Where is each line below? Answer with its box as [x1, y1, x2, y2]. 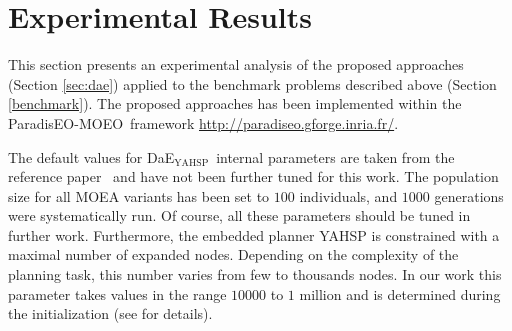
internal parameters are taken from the [216, 146, 455, 167]
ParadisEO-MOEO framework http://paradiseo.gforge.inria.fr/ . [8, 112, 399, 133]
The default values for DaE [8, 146, 175, 167]
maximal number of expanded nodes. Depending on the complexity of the [8, 244, 459, 265]
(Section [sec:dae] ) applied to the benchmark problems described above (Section [8, 73, 497, 94]
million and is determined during [299, 283, 501, 304]
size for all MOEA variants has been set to [8, 185, 270, 206]
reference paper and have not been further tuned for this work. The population [8, 166, 499, 187]
